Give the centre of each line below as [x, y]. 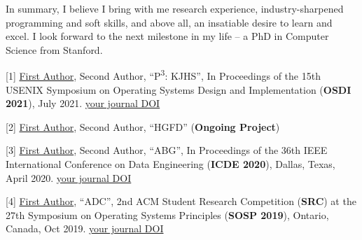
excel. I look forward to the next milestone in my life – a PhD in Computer [167, 36]
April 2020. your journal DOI [69, 177]
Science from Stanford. [54, 49]
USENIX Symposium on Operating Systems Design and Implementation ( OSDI [179, 89]
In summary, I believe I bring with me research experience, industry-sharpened [175, 8]
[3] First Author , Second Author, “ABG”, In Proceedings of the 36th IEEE [167, 150]
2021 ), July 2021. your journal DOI [83, 103]
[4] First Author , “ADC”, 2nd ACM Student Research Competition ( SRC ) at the [181, 201]
